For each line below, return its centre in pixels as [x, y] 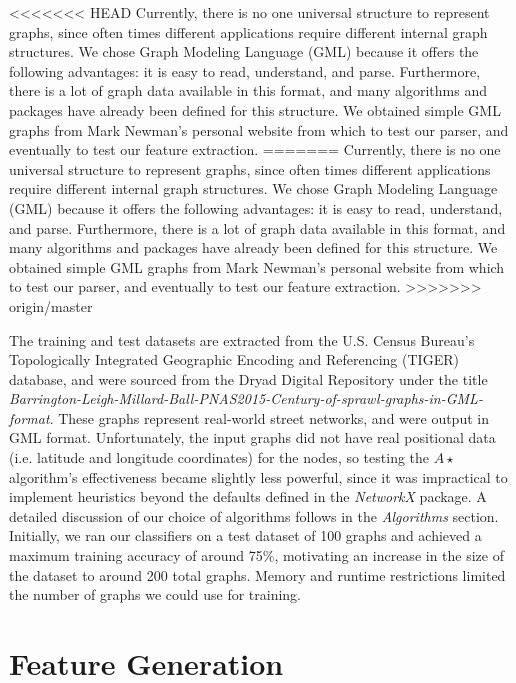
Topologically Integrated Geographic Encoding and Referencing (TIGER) [234, 359]
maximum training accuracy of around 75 [136, 555]
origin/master [51, 305]
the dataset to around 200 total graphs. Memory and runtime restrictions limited [257, 574]
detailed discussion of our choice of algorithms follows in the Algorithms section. [254, 515]
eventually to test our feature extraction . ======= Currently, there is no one [255, 149]
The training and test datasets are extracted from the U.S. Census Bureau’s [242, 339]
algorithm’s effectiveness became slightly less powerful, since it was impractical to [258, 476]
